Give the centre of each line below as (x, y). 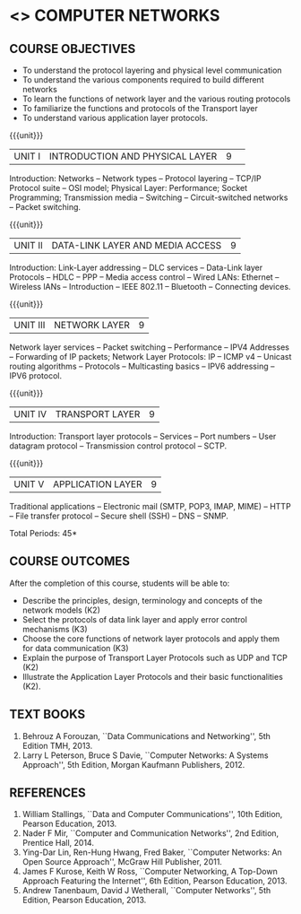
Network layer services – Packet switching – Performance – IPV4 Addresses (149, 347)
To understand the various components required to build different (143, 80)
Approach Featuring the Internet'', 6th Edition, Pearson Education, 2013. (155, 881)
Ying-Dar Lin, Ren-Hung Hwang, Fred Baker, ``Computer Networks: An (152, 852)
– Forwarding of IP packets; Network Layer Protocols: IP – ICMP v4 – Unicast (150, 357)
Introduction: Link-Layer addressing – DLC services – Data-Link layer (136, 267)
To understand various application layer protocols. (115, 118)
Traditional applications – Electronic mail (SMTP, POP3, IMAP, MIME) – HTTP (150, 506)
